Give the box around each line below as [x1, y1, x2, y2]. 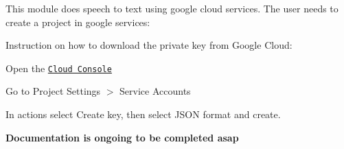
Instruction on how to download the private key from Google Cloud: [5, 38, 293, 52]
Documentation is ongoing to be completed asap [5, 130, 239, 144]
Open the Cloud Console [5, 60, 112, 75]
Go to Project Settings [5, 84, 101, 98]
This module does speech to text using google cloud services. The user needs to [5, 1, 339, 15]
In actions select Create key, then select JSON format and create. [5, 107, 281, 122]
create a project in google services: [5, 14, 150, 29]
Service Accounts [119, 84, 191, 98]
